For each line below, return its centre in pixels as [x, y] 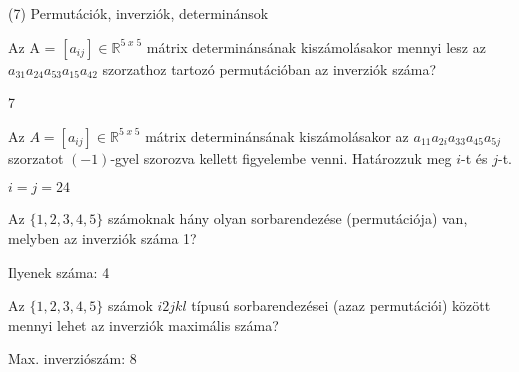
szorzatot [36, 157]
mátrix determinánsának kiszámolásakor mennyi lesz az [316, 46]
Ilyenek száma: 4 [59, 271]
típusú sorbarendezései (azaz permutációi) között [341, 305]
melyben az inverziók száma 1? [102, 237]
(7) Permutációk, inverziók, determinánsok [138, 13]
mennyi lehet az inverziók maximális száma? [143, 324]
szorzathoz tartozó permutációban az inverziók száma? [269, 68]
